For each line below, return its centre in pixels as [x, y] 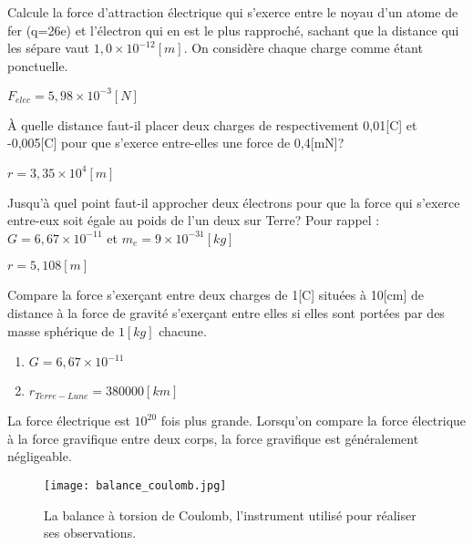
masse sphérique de [61, 330]
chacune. [183, 330]
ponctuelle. [38, 65]
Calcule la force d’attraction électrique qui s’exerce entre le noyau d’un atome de [233, 12]
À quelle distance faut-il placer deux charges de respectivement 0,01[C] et [212, 124]
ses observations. [90, 533]
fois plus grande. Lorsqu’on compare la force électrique [314, 421]
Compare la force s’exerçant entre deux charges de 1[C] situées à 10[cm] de [216, 295]
